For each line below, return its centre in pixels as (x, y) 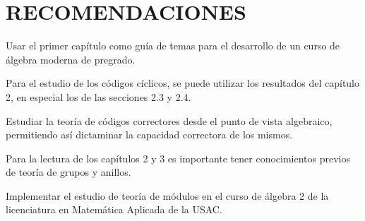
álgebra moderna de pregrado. (71, 59)
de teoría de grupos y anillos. (68, 172)
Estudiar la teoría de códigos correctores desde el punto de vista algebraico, (169, 120)
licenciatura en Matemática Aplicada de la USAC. (114, 209)
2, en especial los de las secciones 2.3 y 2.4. (98, 96)
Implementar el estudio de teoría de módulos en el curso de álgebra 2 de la (167, 195)
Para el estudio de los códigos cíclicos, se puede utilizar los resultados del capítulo (183, 83)
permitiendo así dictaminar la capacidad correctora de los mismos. (149, 135)
